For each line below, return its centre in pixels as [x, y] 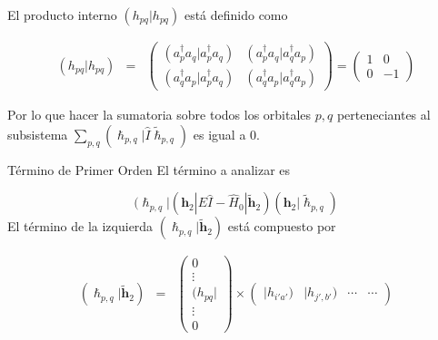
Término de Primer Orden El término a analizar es [149, 169]
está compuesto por [282, 226]
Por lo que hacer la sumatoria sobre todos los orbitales [159, 115]
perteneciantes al [383, 115]
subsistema [38, 134]
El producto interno [62, 15]
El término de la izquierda [80, 226]
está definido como [236, 15]
